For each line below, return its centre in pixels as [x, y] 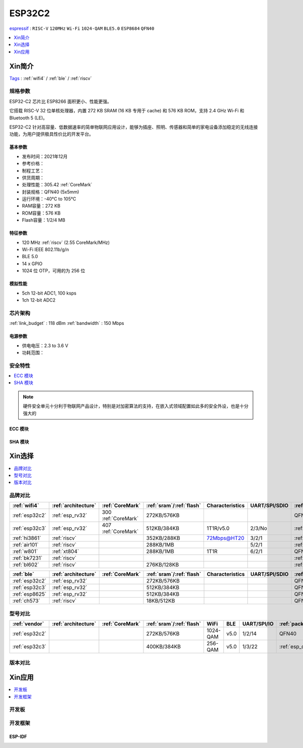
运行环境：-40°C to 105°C [49, 199]
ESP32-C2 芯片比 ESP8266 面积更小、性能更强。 [61, 101]
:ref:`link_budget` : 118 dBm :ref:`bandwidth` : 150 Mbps [67, 323]
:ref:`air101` [26, 545]
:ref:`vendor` [28, 624]
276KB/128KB [163, 565]
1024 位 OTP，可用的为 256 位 [54, 271]
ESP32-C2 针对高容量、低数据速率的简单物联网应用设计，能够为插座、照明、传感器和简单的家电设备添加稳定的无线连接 [134, 127]
